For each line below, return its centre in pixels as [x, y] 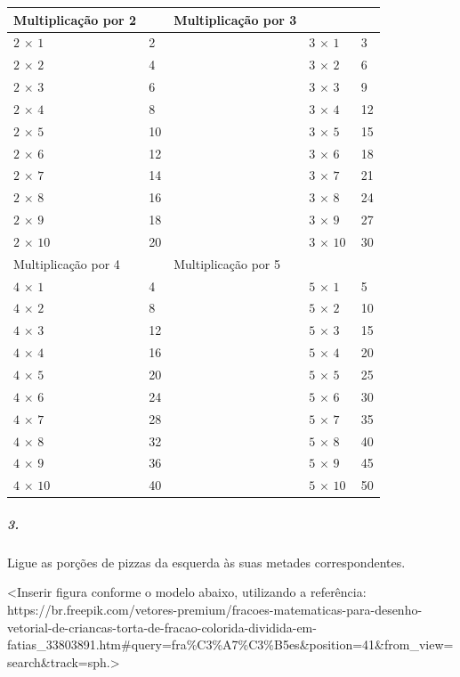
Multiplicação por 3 [235, 19]
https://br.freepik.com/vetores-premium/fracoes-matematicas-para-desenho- [215, 610]
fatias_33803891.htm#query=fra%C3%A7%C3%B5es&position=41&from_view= [230, 644]
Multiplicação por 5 [227, 263]
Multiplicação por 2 [75, 19]
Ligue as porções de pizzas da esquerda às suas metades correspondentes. [206, 562]
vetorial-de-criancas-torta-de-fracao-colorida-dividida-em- [162, 627]
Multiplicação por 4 [67, 263]
